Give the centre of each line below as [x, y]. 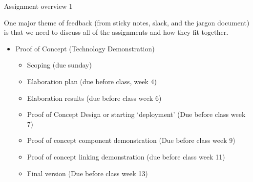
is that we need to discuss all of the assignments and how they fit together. [116, 32]
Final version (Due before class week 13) [87, 173]
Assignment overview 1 [38, 6]
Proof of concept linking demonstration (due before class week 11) [126, 156]
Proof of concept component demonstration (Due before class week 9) [131, 140]
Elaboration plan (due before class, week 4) [92, 81]
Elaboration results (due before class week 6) [94, 98]
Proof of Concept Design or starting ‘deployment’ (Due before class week [136, 114]
